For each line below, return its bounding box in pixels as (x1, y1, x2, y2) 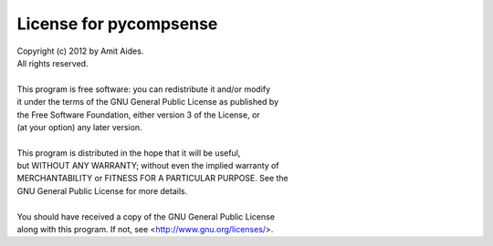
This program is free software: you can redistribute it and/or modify (16, 83, 271, 95)
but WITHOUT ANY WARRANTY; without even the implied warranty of (16, 160, 279, 171)
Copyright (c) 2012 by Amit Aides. (16, 46, 144, 56)
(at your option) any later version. (16, 121, 142, 132)
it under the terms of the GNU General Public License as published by (16, 97, 279, 108)
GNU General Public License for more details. (16, 185, 188, 196)
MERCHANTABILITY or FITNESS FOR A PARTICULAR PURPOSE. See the (16, 173, 288, 184)
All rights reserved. (16, 57, 89, 68)
